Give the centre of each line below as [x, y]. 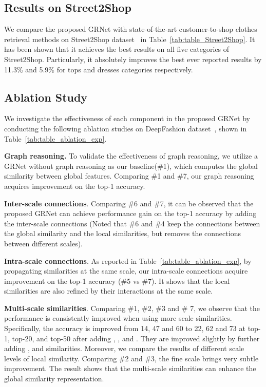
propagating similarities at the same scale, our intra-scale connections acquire [126, 271]
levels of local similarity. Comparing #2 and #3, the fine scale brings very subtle [131, 358]
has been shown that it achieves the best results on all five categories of [117, 49]
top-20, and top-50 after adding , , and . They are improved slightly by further [136, 338]
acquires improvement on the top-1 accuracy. [75, 186]
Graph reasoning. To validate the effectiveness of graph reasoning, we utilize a [131, 156]
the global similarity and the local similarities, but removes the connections [122, 233]
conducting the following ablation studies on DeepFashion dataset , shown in [126, 128]
